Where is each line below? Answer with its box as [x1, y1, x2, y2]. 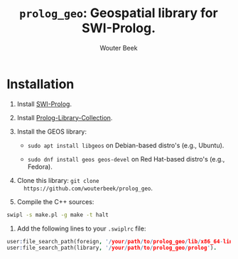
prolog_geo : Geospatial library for [19, 5, 218, 21]
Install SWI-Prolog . [16, 100, 72, 108]
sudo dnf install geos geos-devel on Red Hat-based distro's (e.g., [27, 154, 225, 163]
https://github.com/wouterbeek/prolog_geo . [23, 184, 153, 192]
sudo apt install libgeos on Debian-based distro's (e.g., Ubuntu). [27, 141, 225, 149]
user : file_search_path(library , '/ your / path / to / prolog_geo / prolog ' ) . [6, 244, 217, 252]
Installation [6, 76, 75, 92]
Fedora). [27, 162, 53, 171]
